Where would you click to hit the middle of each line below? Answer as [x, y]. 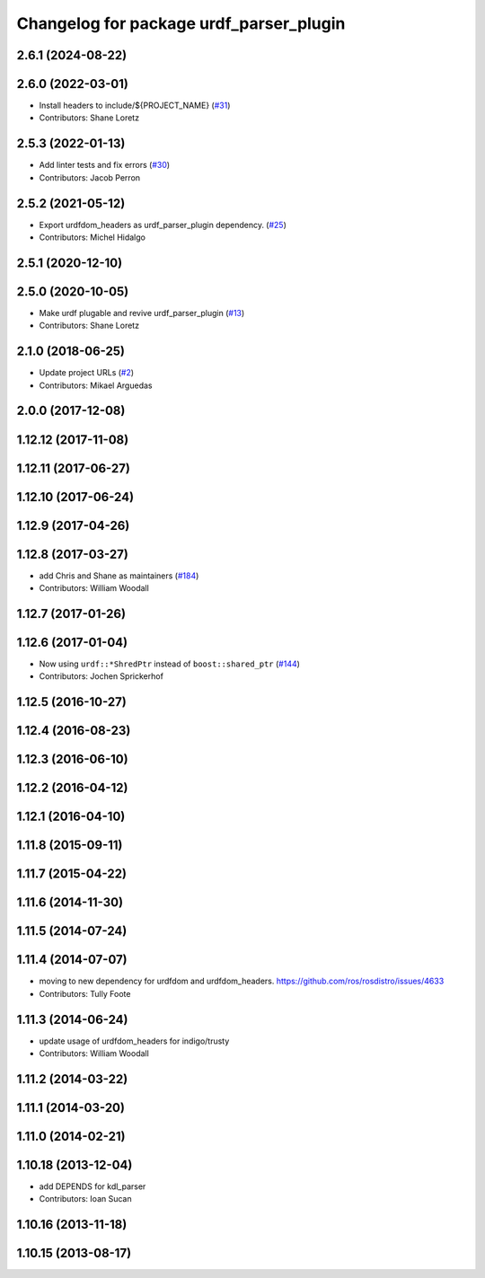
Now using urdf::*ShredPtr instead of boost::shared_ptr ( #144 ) [170, 664]
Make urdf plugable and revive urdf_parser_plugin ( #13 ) [142, 313]
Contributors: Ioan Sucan [85, 1199]
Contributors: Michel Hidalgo [92, 237]
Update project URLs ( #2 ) [87, 373]
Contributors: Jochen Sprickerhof [101, 676]
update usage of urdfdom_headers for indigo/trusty [134, 1041]
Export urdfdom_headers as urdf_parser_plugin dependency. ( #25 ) [163, 225]
